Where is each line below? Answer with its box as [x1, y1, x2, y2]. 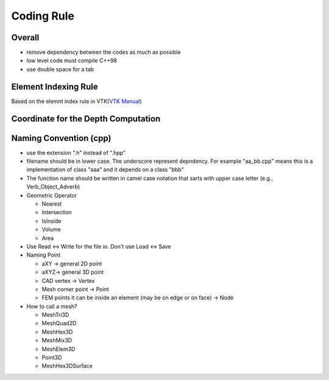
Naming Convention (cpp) [11, 133, 111, 143]
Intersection [41, 209, 73, 216]
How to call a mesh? [26, 303, 77, 310]
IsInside [41, 217, 62, 224]
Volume [41, 226, 61, 233]
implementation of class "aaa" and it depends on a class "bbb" [26, 166, 184, 173]
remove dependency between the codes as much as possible [26, 49, 181, 56]
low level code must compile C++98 [26, 57, 118, 64]
